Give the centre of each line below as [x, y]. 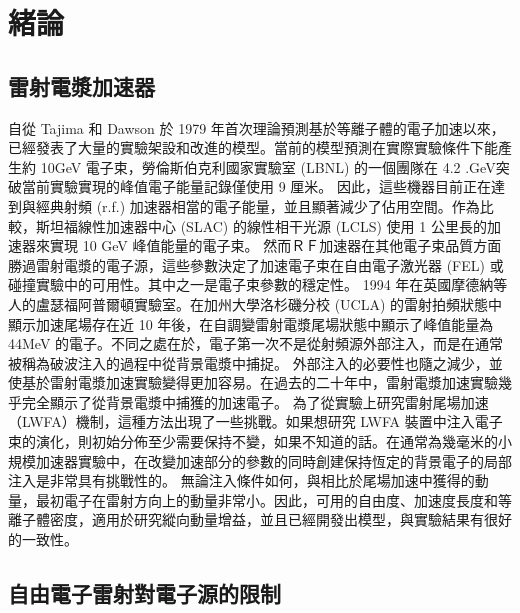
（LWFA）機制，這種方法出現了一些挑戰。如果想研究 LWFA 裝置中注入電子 [255, 421]
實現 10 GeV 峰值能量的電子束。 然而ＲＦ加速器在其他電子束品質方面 [275, 245]
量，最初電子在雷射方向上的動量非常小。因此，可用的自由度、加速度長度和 [253, 499]
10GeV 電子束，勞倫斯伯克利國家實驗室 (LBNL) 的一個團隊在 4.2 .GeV [268, 166]
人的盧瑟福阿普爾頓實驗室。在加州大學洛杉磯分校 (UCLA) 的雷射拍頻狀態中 [255, 303]
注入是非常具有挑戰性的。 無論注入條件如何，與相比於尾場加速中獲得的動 [248, 480]
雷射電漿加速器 [81, 85]
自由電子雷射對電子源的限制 [144, 593]
